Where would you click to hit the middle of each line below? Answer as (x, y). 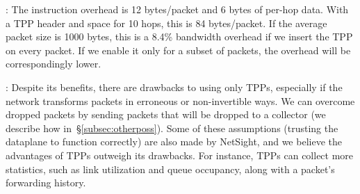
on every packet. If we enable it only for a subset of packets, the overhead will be (178, 50)
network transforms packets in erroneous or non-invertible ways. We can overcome (180, 100)
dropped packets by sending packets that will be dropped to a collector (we (166, 114)
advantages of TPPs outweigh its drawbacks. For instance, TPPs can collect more (180, 155)
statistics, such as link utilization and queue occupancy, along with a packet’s (170, 169)
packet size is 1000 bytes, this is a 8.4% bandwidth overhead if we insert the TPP (179, 37)
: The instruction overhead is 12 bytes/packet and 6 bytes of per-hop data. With (177, 9)
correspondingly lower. (54, 64)
